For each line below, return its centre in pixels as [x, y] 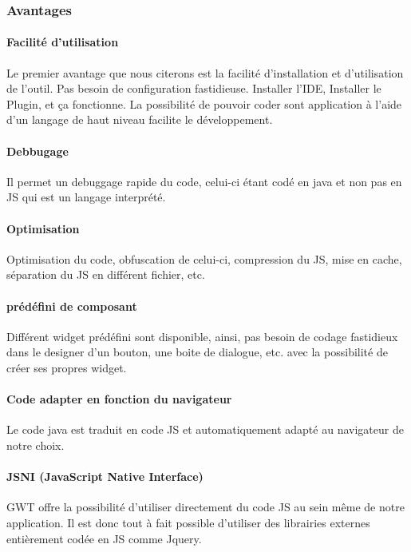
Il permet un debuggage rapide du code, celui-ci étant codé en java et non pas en [204, 181]
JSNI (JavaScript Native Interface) [105, 477]
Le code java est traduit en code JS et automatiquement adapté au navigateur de [205, 429]
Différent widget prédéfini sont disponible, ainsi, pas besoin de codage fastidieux [202, 336]
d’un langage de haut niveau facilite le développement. [140, 119]
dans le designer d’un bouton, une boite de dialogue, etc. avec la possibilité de [197, 352]
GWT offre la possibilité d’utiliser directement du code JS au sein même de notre [205, 507]
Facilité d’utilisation [63, 42]
